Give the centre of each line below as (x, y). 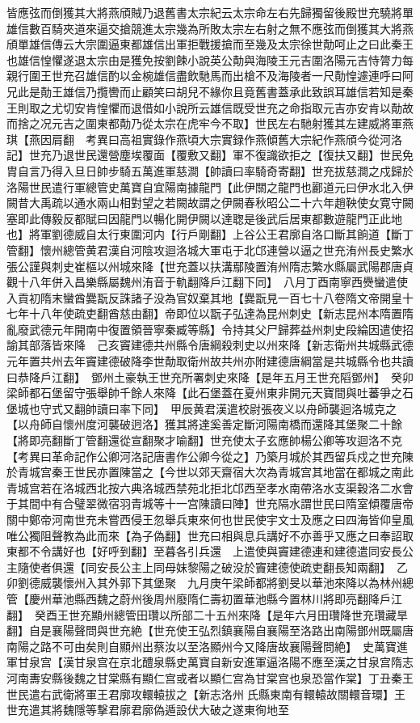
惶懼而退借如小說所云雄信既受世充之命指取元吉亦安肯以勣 (249, 107)
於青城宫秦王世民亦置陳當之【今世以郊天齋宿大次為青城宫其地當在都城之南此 (210, 472)
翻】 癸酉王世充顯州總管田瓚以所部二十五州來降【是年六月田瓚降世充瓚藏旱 (207, 614)
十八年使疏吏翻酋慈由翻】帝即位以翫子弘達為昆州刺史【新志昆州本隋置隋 (221, 313)
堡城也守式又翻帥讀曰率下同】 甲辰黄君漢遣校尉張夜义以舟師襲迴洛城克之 (202, 408)
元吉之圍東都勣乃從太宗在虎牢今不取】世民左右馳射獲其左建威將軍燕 (232, 123)
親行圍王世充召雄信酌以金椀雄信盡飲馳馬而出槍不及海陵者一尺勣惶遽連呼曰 (204, 76)
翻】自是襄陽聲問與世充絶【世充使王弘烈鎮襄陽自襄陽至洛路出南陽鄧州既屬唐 (210, 630)
